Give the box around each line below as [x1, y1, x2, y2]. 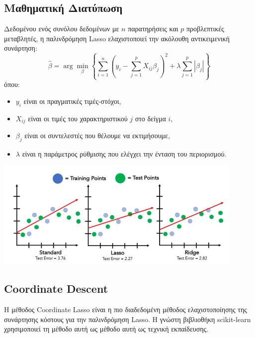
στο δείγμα [135, 113, 166, 123]
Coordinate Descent [4, 281, 108, 296]
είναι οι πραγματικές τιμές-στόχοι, [23, 95, 121, 106]
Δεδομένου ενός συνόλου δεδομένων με [4, 23, 119, 34]
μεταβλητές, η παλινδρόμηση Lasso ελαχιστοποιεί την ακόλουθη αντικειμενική [4, 33, 230, 43]
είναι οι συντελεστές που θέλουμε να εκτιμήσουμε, [24, 130, 170, 141]
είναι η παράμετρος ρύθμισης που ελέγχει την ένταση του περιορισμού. [22, 148, 227, 159]
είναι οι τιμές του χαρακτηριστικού [28, 113, 128, 123]
